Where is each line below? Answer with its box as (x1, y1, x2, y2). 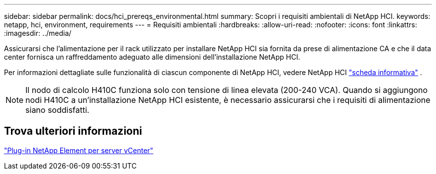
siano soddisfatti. (25, 105, 90, 115)
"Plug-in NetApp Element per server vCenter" (4, 146, 153, 155)
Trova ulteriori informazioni (4, 125, 142, 138)
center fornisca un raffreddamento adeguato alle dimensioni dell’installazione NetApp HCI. (4, 53, 300, 61)
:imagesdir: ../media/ (4, 29, 72, 37)
